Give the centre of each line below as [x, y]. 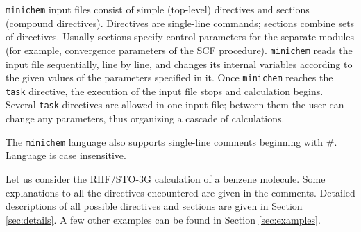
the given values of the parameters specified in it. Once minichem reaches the [169, 77]
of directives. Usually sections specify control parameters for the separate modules [180, 36]
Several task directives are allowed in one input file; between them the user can [175, 105]
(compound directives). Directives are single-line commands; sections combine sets [180, 23]
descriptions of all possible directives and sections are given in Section [154, 206]
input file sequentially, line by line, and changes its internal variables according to [179, 64]
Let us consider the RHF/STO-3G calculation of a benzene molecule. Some [166, 178]
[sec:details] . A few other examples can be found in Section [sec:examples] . [163, 219]
